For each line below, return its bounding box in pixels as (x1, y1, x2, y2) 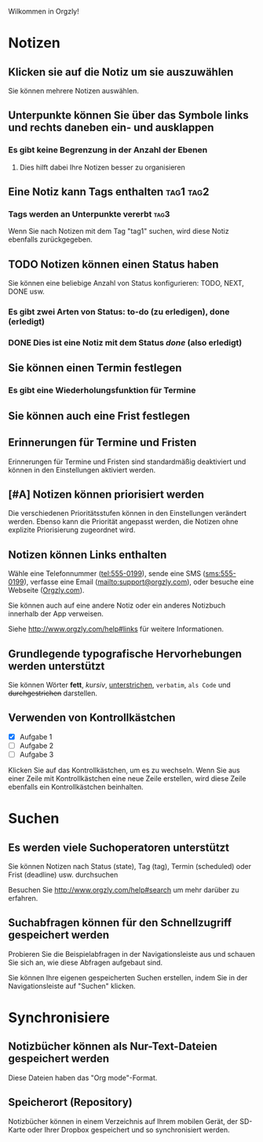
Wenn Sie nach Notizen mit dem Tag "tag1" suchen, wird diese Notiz (8, 227, 229, 236)
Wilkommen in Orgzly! (8, 7, 80, 16)
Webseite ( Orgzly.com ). (8, 586, 85, 595)
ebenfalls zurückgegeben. (8, 235, 93, 244)
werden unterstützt (8, 659, 105, 673)
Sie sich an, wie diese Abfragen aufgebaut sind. (8, 958, 163, 967)
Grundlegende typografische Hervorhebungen (8, 647, 242, 660)
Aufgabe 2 (19, 741, 54, 750)
